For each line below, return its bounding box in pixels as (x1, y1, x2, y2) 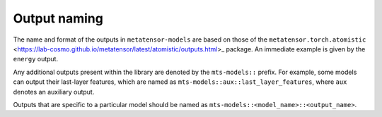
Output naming (13, 11, 104, 26)
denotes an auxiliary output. (13, 87, 95, 96)
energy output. (13, 55, 59, 63)
